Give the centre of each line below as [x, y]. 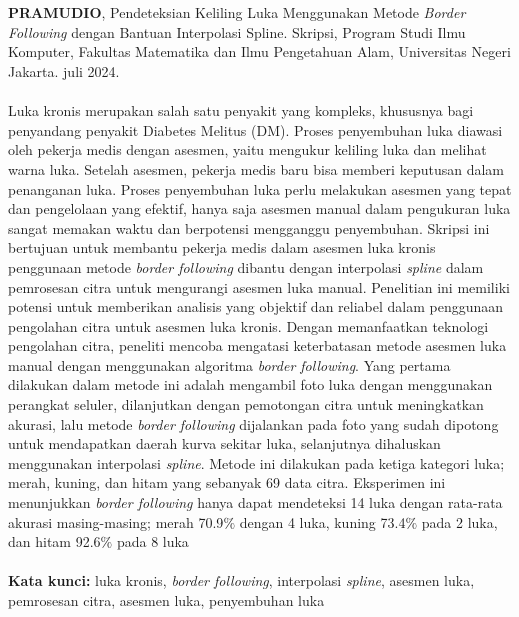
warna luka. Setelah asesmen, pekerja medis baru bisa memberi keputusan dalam [256, 168]
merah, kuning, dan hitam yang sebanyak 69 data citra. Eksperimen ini [227, 482]
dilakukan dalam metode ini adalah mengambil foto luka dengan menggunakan [250, 384]
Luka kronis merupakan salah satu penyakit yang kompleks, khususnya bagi [241, 110]
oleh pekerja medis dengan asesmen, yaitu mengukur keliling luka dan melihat [247, 149]
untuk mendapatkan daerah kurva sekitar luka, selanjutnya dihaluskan [224, 443]
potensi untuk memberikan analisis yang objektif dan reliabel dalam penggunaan [256, 306]
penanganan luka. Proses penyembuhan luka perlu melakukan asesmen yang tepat [260, 188]
